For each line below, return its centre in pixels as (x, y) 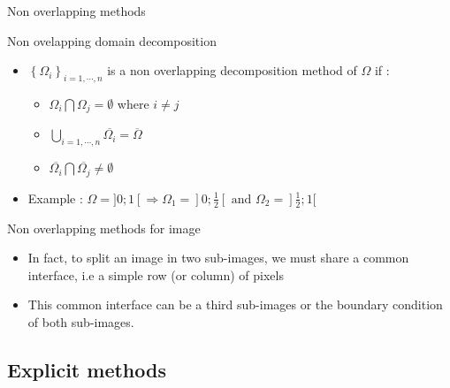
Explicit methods (87, 369)
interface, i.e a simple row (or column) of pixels (156, 274)
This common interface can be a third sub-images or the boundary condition (235, 304)
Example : (55, 198)
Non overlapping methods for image (104, 228)
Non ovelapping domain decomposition (112, 40)
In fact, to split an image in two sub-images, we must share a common (218, 258)
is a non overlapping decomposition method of (232, 70)
